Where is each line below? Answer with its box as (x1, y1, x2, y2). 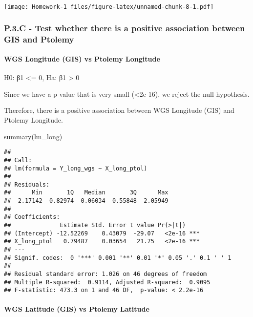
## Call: (4, 156, 32, 164)
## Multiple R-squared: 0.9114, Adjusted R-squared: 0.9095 (4, 278, 211, 286)
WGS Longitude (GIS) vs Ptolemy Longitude (4, 54, 160, 64)
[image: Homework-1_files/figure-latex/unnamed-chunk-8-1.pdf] (4, 3, 214, 10)
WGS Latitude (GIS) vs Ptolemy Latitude (4, 303, 149, 314)
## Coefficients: (4, 213, 60, 221)
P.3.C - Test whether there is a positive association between (4, 21, 245, 34)
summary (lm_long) (4, 131, 63, 141)
